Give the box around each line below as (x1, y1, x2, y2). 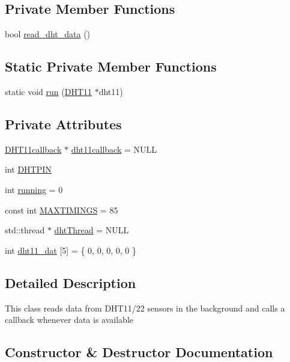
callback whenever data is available (5, 313, 133, 326)
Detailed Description (5, 273, 136, 292)
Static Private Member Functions (5, 57, 217, 76)
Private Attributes (5, 114, 122, 133)
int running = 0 (5, 183, 63, 195)
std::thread (5, 224, 45, 236)
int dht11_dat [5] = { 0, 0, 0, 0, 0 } (5, 244, 136, 256)
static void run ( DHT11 (5, 85, 92, 97)
